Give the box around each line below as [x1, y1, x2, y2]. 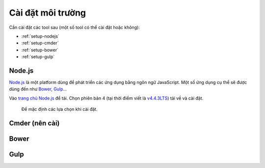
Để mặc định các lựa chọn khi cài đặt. [21, 106, 98, 112]
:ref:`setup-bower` [21, 47, 59, 53]
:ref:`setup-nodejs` [21, 33, 60, 39]
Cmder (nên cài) [9, 119, 60, 127]
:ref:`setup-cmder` [21, 40, 59, 46]
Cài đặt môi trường [9, 7, 86, 18]
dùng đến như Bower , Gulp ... [9, 86, 67, 92]
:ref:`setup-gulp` [21, 54, 55, 60]
